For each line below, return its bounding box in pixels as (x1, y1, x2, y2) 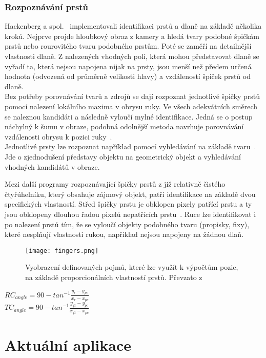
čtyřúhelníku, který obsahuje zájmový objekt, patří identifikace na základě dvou (5, 188, 256, 199)
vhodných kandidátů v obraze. (5, 161, 100, 172)
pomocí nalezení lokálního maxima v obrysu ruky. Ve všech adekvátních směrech (5, 101, 258, 111)
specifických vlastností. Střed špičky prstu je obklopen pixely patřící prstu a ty (5, 198, 252, 209)
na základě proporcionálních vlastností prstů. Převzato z (25, 271, 202, 282)
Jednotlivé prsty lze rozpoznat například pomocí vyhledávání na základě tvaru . (5, 141, 256, 152)
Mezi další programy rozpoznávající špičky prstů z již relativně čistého (5, 178, 226, 189)
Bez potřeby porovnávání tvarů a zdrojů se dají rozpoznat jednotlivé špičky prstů (5, 91, 260, 102)
